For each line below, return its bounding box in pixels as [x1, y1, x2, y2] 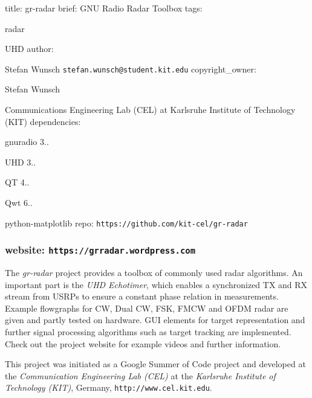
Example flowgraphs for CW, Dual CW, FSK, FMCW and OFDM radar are [5, 301, 288, 314]
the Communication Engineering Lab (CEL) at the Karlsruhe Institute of [5, 369, 276, 382]
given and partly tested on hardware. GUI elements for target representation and [5, 313, 305, 326]
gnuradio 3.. [5, 135, 49, 148]
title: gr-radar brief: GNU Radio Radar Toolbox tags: [5, 2, 203, 14]
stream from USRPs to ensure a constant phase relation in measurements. [5, 290, 279, 303]
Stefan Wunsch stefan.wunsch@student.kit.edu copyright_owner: [5, 62, 256, 75]
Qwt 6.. [5, 196, 33, 208]
